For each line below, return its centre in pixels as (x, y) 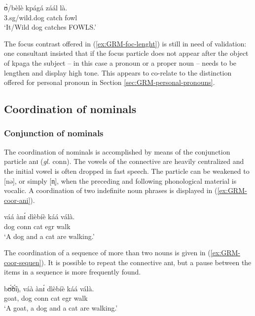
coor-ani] (17, 200)
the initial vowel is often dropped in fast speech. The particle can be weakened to (127, 171)
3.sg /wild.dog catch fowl (41, 17)
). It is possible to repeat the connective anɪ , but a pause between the (146, 262)
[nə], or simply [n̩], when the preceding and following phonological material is (120, 180)
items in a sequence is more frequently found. (73, 272)
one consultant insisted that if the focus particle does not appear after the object (126, 53)
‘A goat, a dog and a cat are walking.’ (61, 308)
